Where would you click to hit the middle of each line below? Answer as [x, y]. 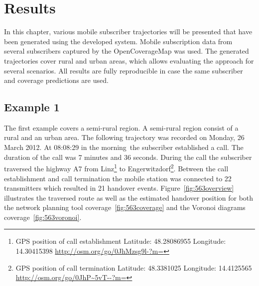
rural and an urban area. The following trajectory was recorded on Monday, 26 [124, 137]
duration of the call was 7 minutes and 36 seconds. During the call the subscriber [128, 157]
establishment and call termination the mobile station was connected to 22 [118, 178]
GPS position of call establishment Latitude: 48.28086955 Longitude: [121, 241]
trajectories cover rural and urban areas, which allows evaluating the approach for [129, 60]
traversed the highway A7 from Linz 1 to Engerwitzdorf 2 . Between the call [116, 168]
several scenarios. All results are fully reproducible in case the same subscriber [124, 70]
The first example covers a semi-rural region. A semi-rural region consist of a [121, 127]
